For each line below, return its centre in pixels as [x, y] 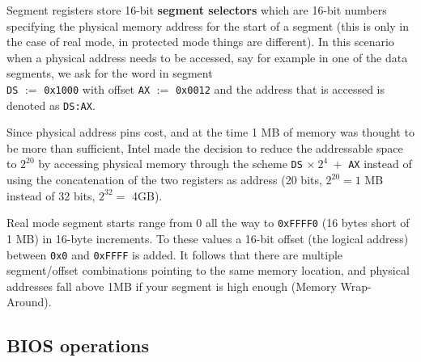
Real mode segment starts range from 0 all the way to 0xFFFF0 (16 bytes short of [208, 223]
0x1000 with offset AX [97, 88]
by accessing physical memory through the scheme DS [170, 164]
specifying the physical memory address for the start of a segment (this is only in [208, 25]
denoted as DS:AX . [51, 105]
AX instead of [380, 164]
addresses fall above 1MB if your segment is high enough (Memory [172, 286]
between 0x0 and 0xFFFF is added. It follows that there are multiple [175, 254]
